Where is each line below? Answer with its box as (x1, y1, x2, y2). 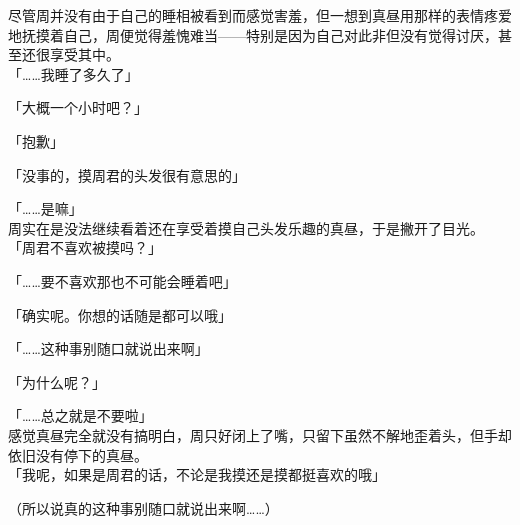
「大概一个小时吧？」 (8, 97, 148, 118)
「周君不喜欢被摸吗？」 (8, 237, 162, 258)
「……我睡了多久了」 (8, 63, 139, 84)
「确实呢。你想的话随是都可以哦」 (8, 304, 232, 325)
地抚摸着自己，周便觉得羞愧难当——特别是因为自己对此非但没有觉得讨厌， (8, 24, 498, 45)
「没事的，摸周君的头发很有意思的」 (8, 164, 246, 185)
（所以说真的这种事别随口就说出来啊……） (8, 497, 279, 518)
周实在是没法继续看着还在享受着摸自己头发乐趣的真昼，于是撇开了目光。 (8, 217, 484, 238)
